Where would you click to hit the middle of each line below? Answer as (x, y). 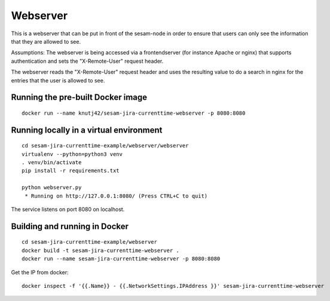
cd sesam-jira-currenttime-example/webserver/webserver (105, 146)
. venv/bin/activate (52, 162)
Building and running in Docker (70, 226)
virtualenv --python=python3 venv (72, 154)
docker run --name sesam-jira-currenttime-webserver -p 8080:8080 (121, 259)
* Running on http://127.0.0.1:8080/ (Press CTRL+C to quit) (116, 196)
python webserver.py (52, 188)
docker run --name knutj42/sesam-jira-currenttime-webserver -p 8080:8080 (134, 113)
